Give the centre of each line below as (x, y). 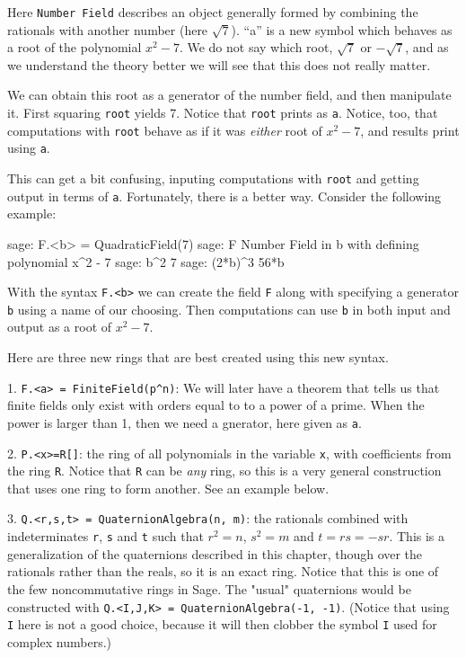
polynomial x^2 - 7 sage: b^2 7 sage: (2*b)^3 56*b (146, 261)
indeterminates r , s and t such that (106, 536)
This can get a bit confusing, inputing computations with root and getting (213, 178)
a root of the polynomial (75, 47)
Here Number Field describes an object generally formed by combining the (213, 12)
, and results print (410, 130)
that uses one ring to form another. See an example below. (168, 488)
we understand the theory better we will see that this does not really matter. (219, 64)
